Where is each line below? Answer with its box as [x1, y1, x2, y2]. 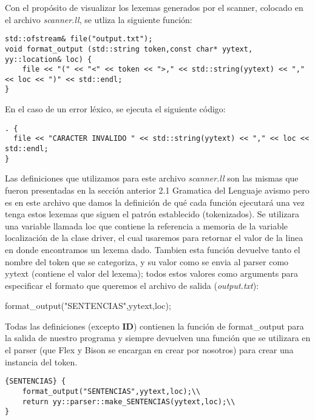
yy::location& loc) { [5, 55, 92, 64]
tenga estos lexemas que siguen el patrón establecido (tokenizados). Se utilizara [5, 208, 300, 220]
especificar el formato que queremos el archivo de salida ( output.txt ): [5, 279, 259, 291]
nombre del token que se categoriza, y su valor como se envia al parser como [5, 255, 289, 268]
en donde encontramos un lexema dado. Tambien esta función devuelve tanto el [5, 243, 300, 256]
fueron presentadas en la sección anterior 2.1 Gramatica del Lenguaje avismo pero [5, 183, 310, 196]
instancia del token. [5, 355, 78, 368]
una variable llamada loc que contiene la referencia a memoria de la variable [5, 219, 288, 232]
